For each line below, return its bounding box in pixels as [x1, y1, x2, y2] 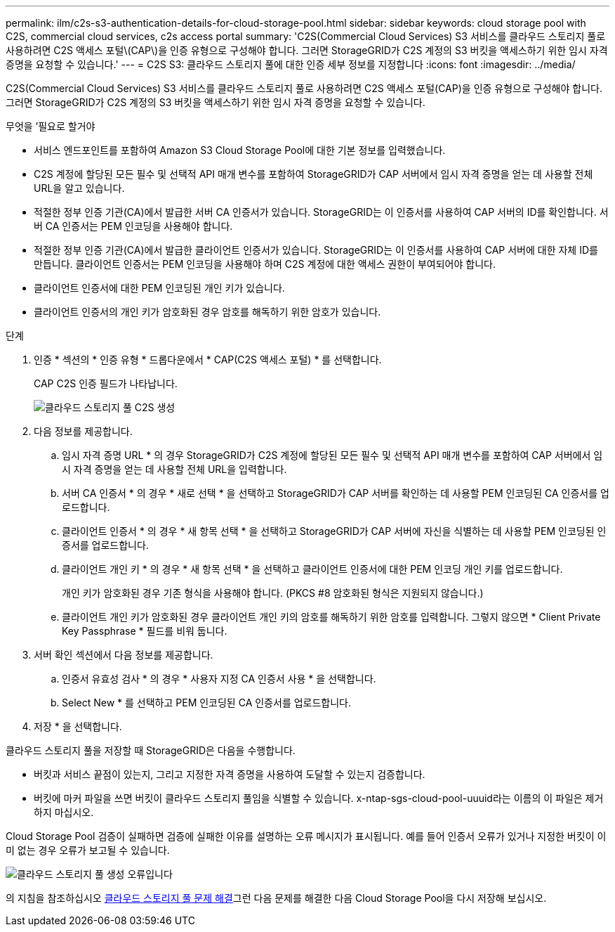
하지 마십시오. [34, 806, 94, 818]
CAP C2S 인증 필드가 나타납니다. [34, 377, 178, 389]
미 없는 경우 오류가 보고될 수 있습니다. [6, 844, 170, 856]
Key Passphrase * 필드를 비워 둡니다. [62, 625, 227, 637]
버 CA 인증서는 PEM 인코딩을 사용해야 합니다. [34, 220, 233, 232]
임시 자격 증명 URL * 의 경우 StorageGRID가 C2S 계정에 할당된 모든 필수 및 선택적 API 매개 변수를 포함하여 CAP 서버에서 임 [62, 449, 603, 461]
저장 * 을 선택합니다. [34, 720, 122, 732]
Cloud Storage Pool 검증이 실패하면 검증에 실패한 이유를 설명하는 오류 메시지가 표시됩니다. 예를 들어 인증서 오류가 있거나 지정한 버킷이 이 [6, 830, 607, 842]
